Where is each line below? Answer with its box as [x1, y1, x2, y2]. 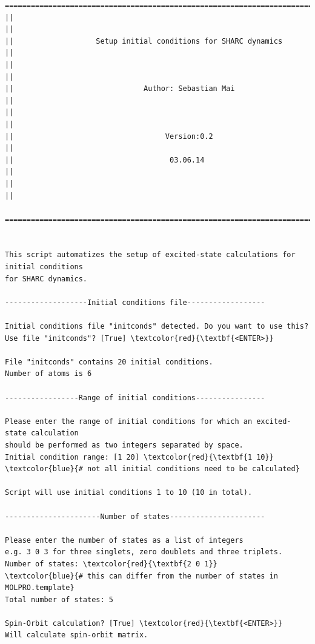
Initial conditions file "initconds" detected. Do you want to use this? [5, 322, 309, 331]
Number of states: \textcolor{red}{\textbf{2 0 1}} [5, 559, 217, 568]
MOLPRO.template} [5, 583, 75, 592]
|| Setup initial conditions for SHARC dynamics [5, 36, 283, 45]
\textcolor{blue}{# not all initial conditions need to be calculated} [5, 465, 300, 474]
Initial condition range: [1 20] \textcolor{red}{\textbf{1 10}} [5, 452, 274, 461]
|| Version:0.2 [5, 132, 213, 141]
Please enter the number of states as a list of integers [5, 535, 244, 545]
